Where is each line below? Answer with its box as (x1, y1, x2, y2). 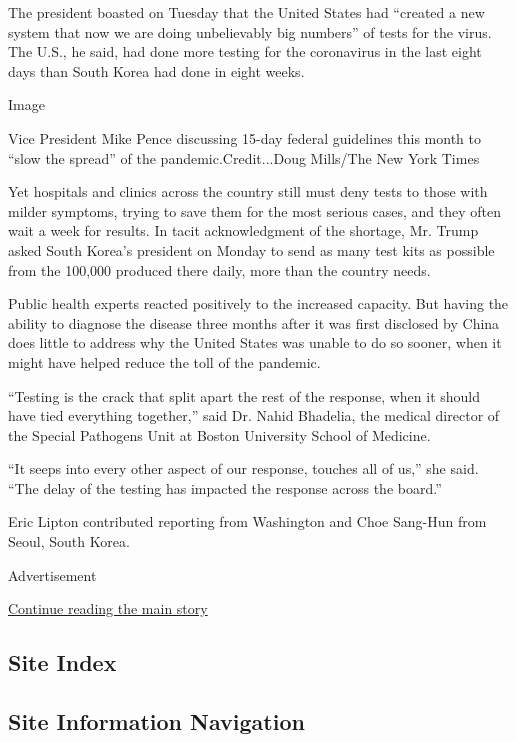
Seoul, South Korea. (8, 531, 130, 552)
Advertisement (8, 564, 97, 585)
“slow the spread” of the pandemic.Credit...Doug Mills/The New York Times (8, 147, 480, 168)
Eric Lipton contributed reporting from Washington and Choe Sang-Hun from (8, 511, 487, 532)
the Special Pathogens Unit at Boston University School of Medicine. (8, 424, 431, 445)
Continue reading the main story (8, 598, 208, 619)
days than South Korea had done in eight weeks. (8, 60, 305, 81)
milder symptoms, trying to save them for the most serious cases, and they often (8, 200, 502, 221)
